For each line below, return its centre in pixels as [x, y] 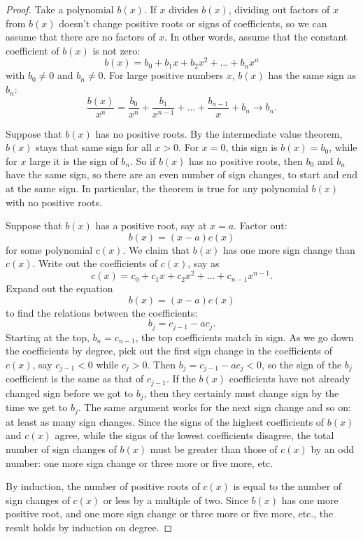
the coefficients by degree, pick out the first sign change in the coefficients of [169, 351]
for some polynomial [49, 249]
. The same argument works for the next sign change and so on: [214, 407]
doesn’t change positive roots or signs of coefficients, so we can [193, 23]
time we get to [37, 407]
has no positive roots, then [246, 160]
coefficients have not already [290, 379]
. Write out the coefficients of [95, 263]
